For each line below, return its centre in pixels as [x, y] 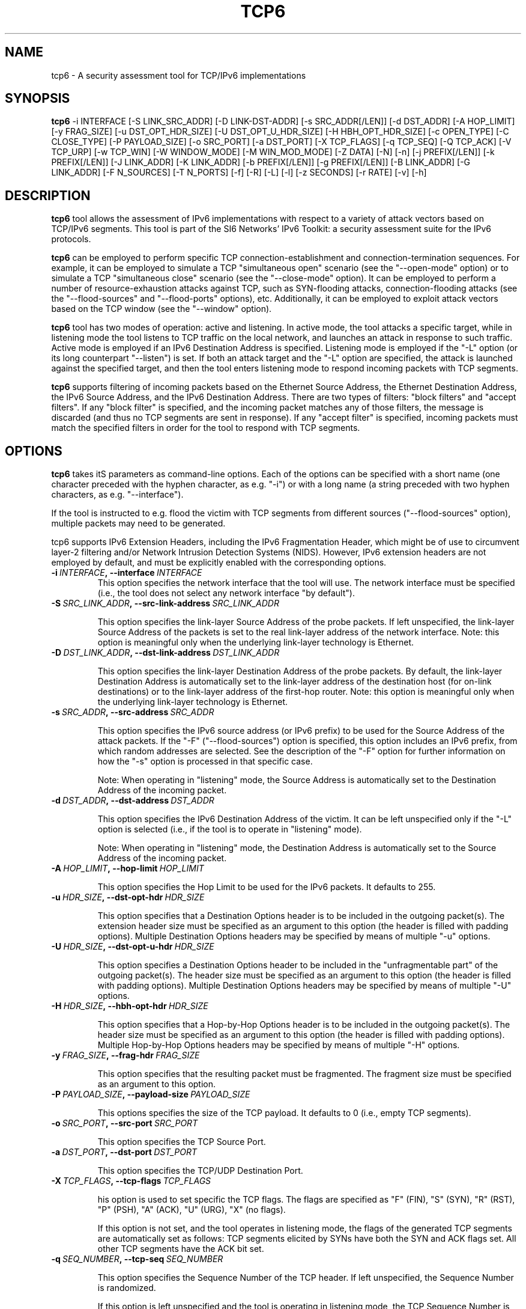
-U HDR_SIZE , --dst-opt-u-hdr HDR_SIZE [133, 947]
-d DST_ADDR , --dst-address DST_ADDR [133, 801]
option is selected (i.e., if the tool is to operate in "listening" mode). [230, 829]
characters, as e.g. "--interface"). [117, 495]
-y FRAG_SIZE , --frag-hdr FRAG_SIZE [125, 1055]
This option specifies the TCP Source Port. [182, 1142]
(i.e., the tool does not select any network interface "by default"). [226, 593]
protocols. [71, 239]
